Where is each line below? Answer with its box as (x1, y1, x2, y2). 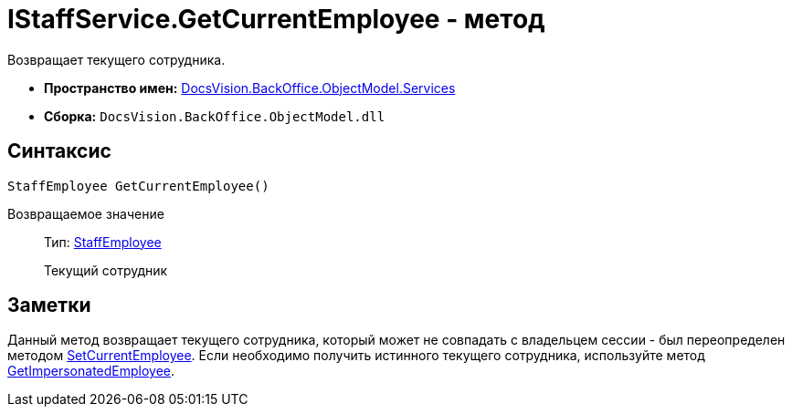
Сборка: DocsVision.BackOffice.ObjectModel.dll (44, 108, 385, 124)
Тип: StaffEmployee (44, 233, 162, 250)
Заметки (7, 294, 91, 317)
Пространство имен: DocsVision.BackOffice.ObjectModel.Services (44, 79, 456, 96)
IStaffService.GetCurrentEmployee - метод (7, 4, 545, 35)
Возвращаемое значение (7, 205, 164, 222)
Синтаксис (7, 140, 111, 163)
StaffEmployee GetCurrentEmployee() (7, 178, 269, 193)
